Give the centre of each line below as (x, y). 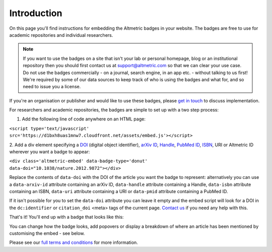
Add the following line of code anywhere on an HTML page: (84, 119)
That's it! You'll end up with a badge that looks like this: (66, 217)
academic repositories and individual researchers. (61, 35)
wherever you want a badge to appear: (50, 152)
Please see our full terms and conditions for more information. (74, 242)
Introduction (36, 13)
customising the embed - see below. (47, 233)
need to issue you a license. (52, 87)
